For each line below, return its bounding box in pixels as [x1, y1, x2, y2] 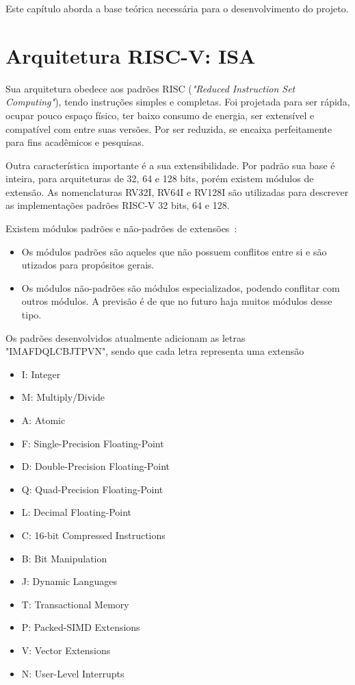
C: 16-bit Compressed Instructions [21, 527, 166, 542]
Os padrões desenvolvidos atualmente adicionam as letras [5, 330, 246, 345]
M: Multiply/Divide [21, 390, 105, 404]
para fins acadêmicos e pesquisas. [5, 135, 144, 149]
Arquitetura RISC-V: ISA [5, 41, 256, 69]
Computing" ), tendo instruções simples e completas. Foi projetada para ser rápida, [5, 95, 350, 109]
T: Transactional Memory [21, 597, 129, 611]
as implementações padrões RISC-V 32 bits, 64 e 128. [5, 198, 230, 212]
